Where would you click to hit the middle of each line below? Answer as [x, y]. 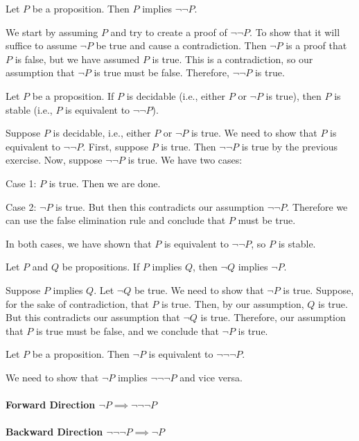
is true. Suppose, [318, 289]
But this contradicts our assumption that [93, 317]
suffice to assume [41, 45]
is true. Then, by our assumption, [233, 303]
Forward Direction [51, 405]
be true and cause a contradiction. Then [181, 45]
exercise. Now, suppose [54, 160]
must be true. [267, 220]
